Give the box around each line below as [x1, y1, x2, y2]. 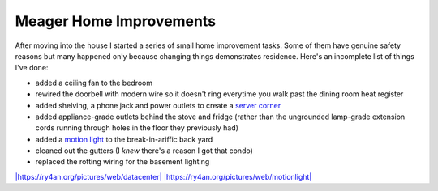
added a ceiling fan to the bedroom [35, 78, 153, 87]
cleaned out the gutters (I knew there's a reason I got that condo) [35, 146, 253, 155]
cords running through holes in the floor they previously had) [35, 123, 239, 133]
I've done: [15, 63, 49, 73]
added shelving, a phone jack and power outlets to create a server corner [35, 100, 281, 110]
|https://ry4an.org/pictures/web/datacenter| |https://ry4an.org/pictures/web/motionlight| [15, 172, 312, 181]
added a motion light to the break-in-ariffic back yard [35, 134, 213, 144]
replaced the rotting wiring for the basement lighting [35, 157, 210, 167]
